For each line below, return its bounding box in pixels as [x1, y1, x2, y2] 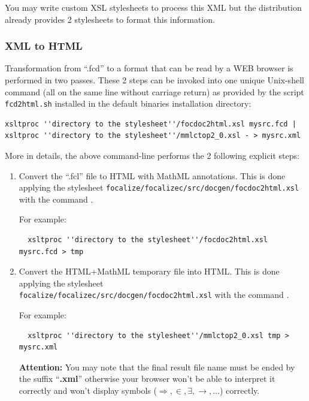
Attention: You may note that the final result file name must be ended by [19, 360, 295, 373]
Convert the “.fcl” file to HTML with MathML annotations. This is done [19, 169, 286, 182]
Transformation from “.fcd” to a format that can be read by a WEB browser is [5, 62, 293, 74]
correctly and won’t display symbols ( [19, 384, 157, 397]
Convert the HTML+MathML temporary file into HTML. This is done [19, 265, 280, 278]
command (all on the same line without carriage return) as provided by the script [5, 85, 304, 98]
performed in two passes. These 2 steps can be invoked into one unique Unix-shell [5, 74, 304, 86]
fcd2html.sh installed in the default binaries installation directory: [5, 97, 252, 110]
